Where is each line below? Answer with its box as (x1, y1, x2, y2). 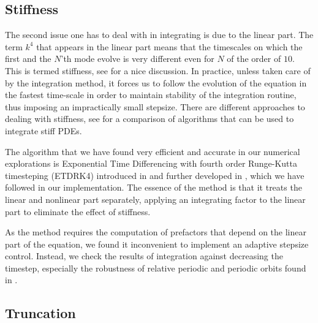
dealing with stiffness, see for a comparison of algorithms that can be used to (5, 112, 294, 125)
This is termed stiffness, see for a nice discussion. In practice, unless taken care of (5, 64, 311, 77)
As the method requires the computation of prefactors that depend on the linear (5, 226, 307, 238)
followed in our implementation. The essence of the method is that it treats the (5, 181, 302, 194)
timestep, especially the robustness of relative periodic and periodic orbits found (5, 261, 306, 274)
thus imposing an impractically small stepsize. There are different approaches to (5, 100, 305, 113)
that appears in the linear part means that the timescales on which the (36, 40, 303, 53)
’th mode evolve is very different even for (61, 52, 214, 65)
